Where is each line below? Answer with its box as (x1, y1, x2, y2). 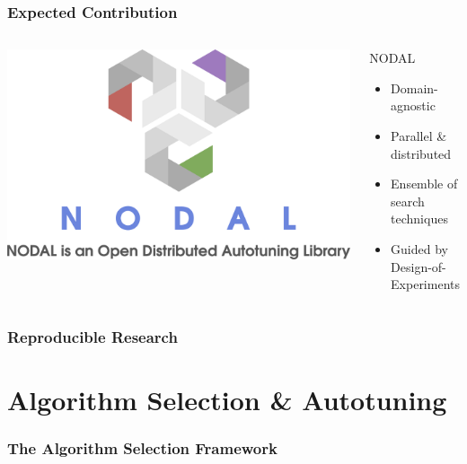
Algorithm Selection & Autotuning (7, 381, 447, 417)
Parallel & (391, 127, 447, 144)
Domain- (391, 78, 438, 97)
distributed (391, 144, 452, 162)
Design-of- (391, 257, 446, 276)
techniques (391, 209, 448, 228)
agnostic (391, 96, 436, 115)
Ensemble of (391, 174, 458, 193)
